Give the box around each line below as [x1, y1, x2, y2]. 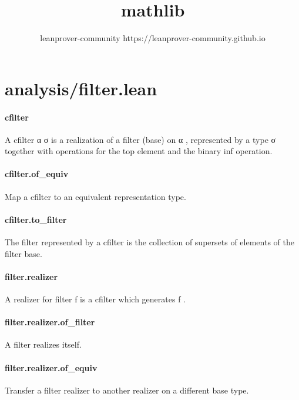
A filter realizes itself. [5, 338, 82, 351]
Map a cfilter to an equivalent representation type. [5, 190, 186, 202]
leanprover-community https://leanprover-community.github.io [40, 32, 266, 44]
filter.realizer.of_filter [5, 316, 95, 328]
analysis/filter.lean [5, 76, 157, 100]
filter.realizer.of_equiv [5, 361, 98, 374]
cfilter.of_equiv [5, 168, 69, 180]
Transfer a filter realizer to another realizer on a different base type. [5, 384, 249, 396]
